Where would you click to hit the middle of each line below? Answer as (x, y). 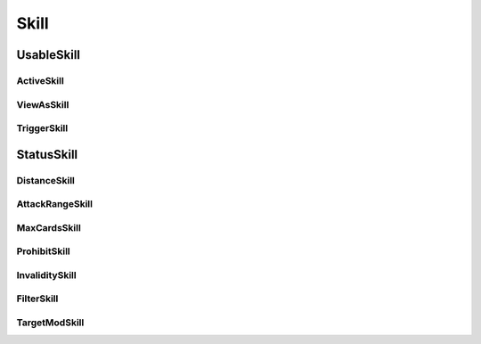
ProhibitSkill (43, 251)
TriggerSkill (42, 128)
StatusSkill (47, 155)
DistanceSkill (46, 180)
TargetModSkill (50, 323)
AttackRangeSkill (55, 204)
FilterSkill (37, 299)
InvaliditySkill (46, 274)
